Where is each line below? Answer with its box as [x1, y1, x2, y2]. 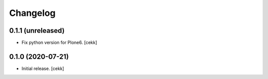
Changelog [9, 7, 56, 18]
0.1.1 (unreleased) [9, 26, 65, 35]
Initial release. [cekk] [21, 65, 65, 72]
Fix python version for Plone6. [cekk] [21, 40, 97, 46]
